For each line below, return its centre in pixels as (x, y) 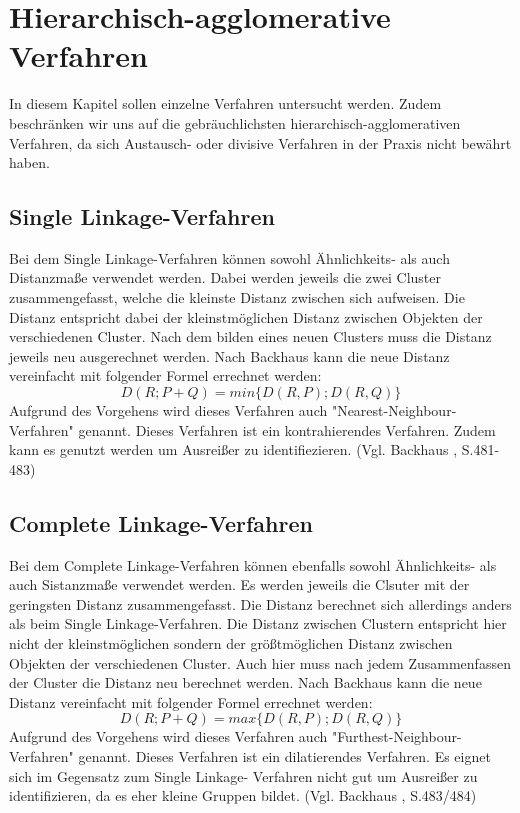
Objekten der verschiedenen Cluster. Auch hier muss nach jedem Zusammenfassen (260, 662)
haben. (29, 162)
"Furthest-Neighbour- (396, 736)
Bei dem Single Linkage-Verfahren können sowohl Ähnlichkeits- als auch (229, 257)
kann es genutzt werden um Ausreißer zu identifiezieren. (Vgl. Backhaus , (233, 449)
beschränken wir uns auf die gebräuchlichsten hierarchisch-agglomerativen (235, 122)
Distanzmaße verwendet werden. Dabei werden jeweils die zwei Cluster (225, 277)
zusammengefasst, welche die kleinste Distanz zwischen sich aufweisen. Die (237, 297)
